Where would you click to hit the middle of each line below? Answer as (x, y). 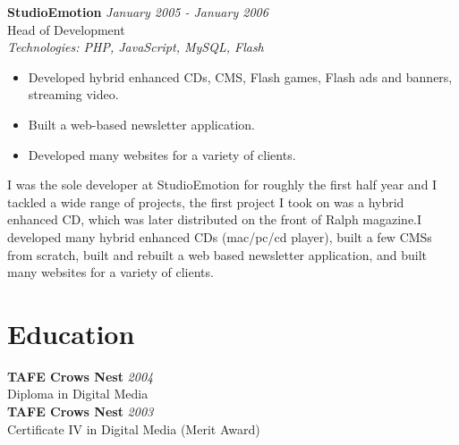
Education (71, 333)
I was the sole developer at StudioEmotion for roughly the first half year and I (222, 185)
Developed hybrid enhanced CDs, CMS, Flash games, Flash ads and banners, (240, 76)
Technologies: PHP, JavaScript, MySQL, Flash (136, 47)
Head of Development (66, 29)
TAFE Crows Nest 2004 (81, 376)
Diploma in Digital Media (78, 394)
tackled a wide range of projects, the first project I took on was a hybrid (206, 202)
